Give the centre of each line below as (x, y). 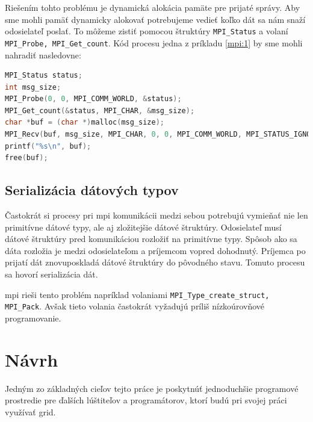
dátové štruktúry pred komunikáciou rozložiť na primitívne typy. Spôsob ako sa (151, 239)
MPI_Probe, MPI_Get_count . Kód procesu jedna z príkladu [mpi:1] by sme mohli (154, 42)
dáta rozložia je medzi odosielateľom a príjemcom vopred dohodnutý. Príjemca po (155, 250)
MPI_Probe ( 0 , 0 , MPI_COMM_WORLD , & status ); (93, 99)
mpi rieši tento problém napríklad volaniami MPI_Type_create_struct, (137, 294)
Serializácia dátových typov (92, 190)
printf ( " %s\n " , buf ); (48, 146)
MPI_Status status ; (44, 76)
